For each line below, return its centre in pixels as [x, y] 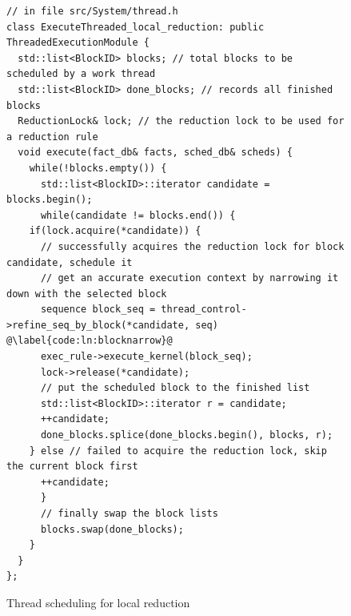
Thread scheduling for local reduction [98, 602]
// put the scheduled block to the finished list [175, 388]
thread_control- [204, 310]
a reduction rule [52, 137]
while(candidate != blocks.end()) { [138, 215]
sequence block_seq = [98, 310]
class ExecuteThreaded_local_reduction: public [136, 27]
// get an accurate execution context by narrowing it [189, 278]
